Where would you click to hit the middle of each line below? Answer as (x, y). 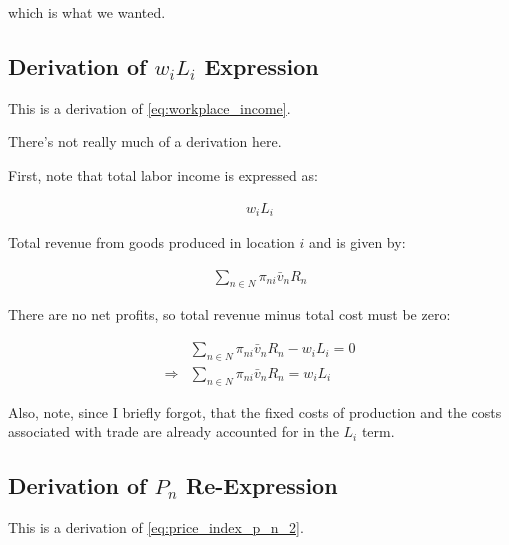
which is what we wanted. (87, 12)
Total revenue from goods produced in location (151, 242)
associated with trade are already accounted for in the (173, 431)
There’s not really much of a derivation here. (145, 141)
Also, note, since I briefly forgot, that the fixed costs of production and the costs (255, 411)
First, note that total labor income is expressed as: (163, 174)
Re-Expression (262, 485)
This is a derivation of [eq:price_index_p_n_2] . (156, 527)
